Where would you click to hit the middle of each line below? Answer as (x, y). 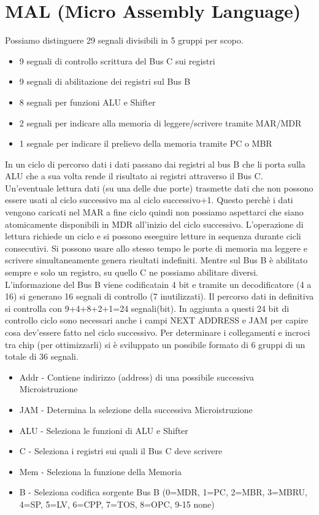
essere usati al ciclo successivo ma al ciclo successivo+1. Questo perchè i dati (149, 200)
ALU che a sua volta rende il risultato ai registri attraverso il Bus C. (134, 176)
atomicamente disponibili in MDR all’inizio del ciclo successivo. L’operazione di (154, 224)
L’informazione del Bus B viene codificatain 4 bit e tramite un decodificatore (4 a (158, 284)
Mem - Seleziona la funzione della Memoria (100, 471)
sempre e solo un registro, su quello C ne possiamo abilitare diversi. (132, 272)
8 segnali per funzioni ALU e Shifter (87, 102)
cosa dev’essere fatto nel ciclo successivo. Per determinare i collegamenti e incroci (158, 332)
